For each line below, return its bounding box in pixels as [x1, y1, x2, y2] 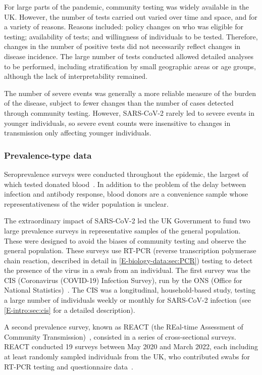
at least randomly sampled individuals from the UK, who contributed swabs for [4, 351, 250, 362]
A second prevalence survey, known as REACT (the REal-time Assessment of [4, 321, 243, 332]
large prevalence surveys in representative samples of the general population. [4, 225, 241, 236]
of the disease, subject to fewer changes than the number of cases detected [4, 98, 234, 108]
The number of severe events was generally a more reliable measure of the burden [4, 87, 256, 98]
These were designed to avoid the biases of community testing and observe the [4, 235, 246, 246]
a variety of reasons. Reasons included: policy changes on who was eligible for [4, 21, 244, 32]
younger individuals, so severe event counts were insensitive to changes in [4, 117, 231, 128]
